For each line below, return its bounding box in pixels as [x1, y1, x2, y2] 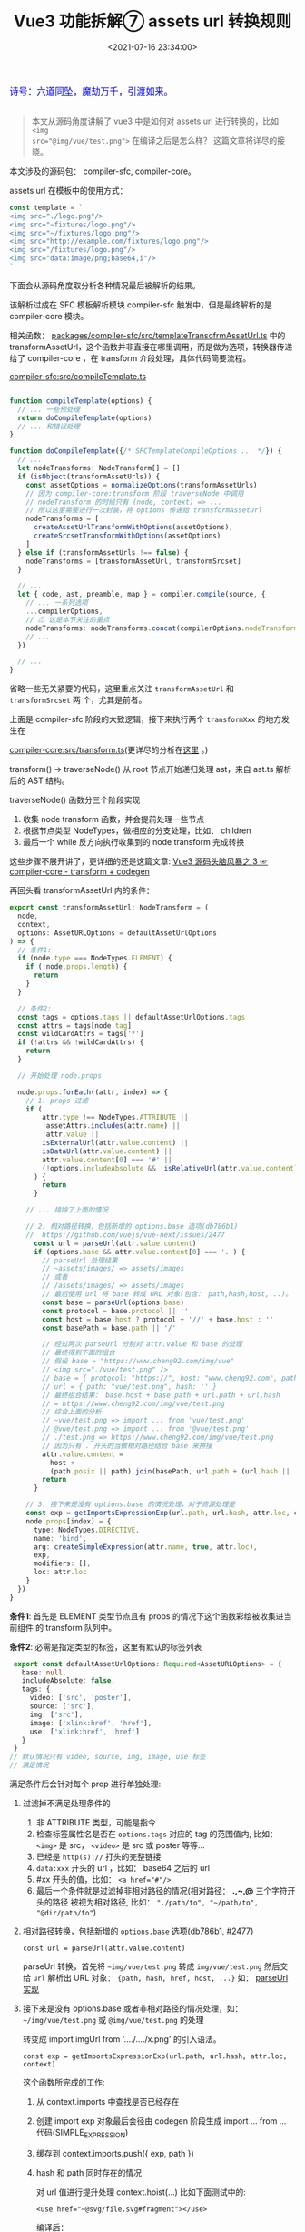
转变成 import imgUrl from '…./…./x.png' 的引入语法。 [22, 2034, 221, 2045]
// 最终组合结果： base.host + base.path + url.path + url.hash [42, 1391, 280, 1400]
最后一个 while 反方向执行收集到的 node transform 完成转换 [22, 837, 245, 848]
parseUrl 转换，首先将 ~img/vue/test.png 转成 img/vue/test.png [22, 1961, 262, 1972]
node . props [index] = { [25, 1516, 112, 1526]
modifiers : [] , [33, 1559, 92, 1568]
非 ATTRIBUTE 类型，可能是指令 [35, 1817, 156, 1828]
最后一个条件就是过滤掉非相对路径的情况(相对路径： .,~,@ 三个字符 [35, 1885, 288, 1896]
